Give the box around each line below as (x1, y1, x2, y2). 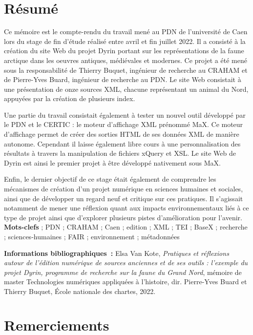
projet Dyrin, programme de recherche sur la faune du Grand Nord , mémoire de (4, 267, 242, 277)
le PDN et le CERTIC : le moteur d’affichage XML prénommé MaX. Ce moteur (4, 119, 243, 129)
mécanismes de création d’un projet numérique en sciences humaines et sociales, (4, 184, 243, 194)
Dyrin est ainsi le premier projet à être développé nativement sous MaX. (4, 157, 221, 167)
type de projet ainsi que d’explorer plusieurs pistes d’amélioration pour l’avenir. (4, 212, 242, 222)
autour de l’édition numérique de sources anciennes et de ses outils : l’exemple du (4, 257, 248, 268)
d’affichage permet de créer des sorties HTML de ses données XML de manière (4, 129, 239, 139)
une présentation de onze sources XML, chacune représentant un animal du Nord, (4, 84, 249, 94)
